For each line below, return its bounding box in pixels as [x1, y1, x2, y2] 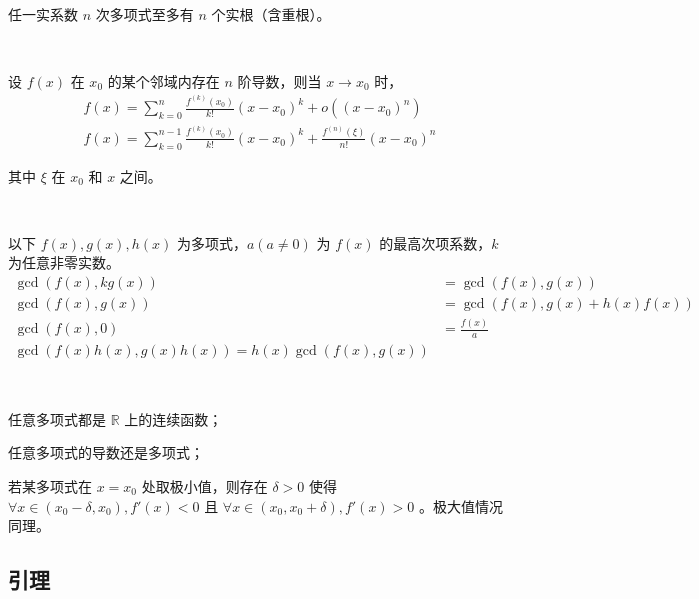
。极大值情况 [418, 495, 503, 516]
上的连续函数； [124, 408, 223, 429]
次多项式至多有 [95, 3, 194, 24]
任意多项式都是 [8, 408, 106, 429]
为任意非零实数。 [8, 252, 120, 273]
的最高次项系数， [379, 232, 492, 253]
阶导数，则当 [237, 70, 322, 91]
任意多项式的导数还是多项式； [8, 442, 204, 463]
